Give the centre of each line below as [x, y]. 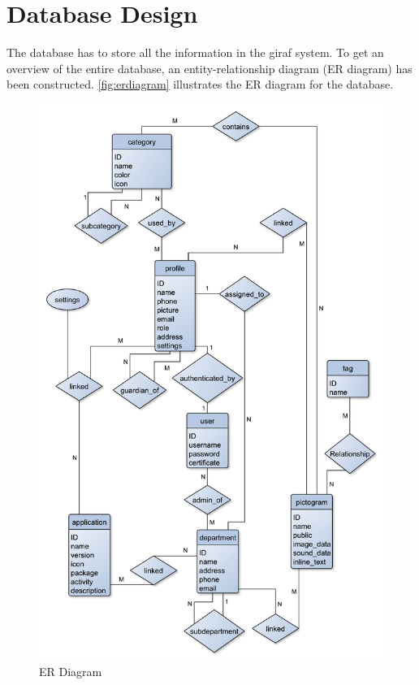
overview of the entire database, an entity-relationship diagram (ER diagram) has [209, 68]
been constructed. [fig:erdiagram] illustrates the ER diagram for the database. [200, 84]
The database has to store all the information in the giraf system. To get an [195, 52]
